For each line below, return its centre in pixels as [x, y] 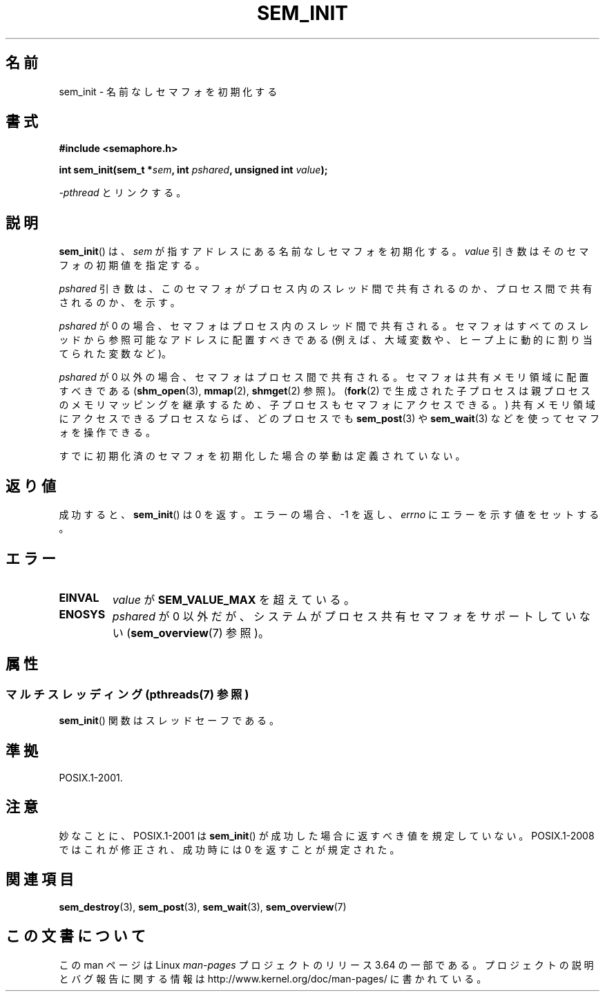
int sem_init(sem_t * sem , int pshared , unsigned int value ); [193, 170]
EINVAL [79, 597]
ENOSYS [82, 614]
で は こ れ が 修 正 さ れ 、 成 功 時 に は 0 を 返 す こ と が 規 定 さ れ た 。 [229, 849]
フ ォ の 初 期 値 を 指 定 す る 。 [132, 265]
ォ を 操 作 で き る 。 [107, 433]
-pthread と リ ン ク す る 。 [123, 193]
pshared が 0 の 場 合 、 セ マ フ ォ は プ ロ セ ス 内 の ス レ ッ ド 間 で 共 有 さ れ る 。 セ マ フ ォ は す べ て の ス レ [324, 326]
